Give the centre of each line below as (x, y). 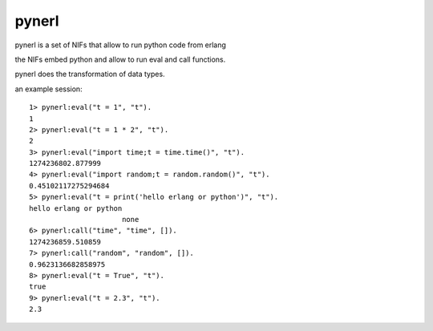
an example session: (49, 89)
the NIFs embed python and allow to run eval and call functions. (120, 59)
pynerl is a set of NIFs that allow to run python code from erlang (120, 45)
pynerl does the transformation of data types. (90, 74)
